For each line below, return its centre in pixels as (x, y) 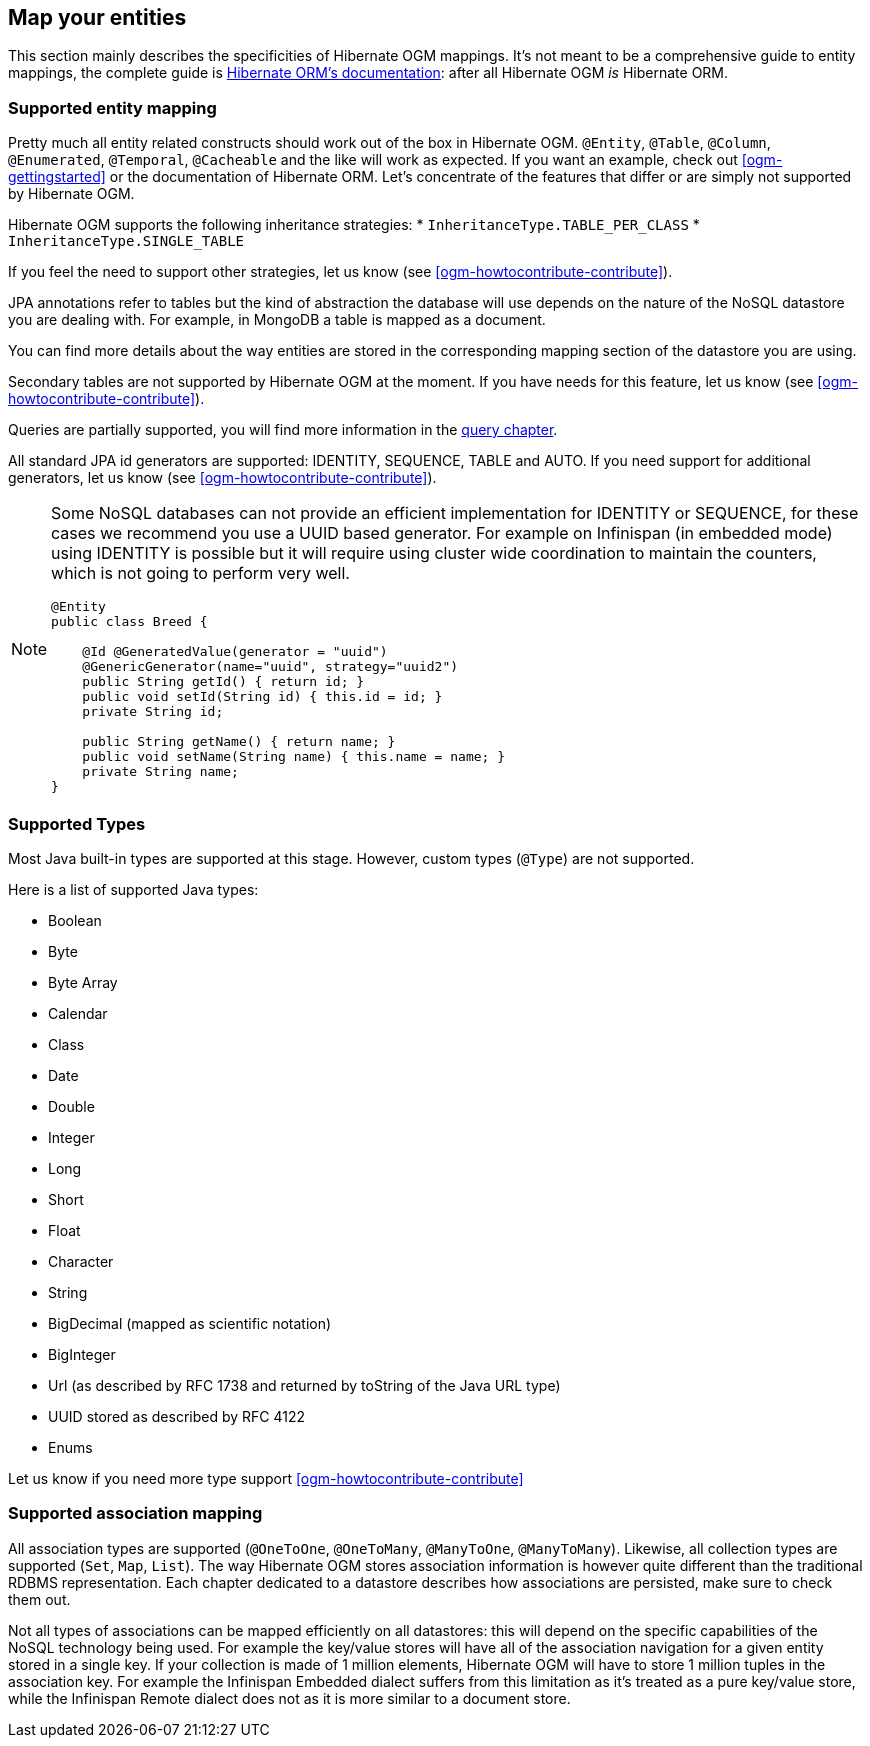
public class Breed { (129, 622)
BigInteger (82, 1354)
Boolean (75, 920)
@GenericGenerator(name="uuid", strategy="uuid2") (270, 667)
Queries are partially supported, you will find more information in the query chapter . (283, 430)
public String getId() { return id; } (223, 682)
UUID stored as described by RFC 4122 (177, 1416)
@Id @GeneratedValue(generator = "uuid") (235, 652)
